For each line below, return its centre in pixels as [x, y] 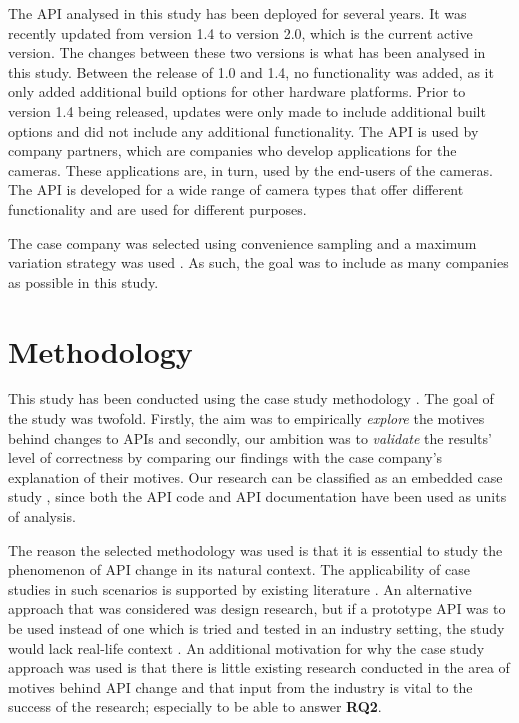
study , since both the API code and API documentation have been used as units [257, 496]
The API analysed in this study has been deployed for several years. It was [237, 13]
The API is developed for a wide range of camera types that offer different [236, 189]
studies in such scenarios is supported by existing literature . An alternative [240, 588]
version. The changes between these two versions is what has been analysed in [247, 52]
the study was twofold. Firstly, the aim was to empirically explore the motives [246, 418]
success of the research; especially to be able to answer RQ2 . [195, 706]
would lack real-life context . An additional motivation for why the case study [246, 647]
